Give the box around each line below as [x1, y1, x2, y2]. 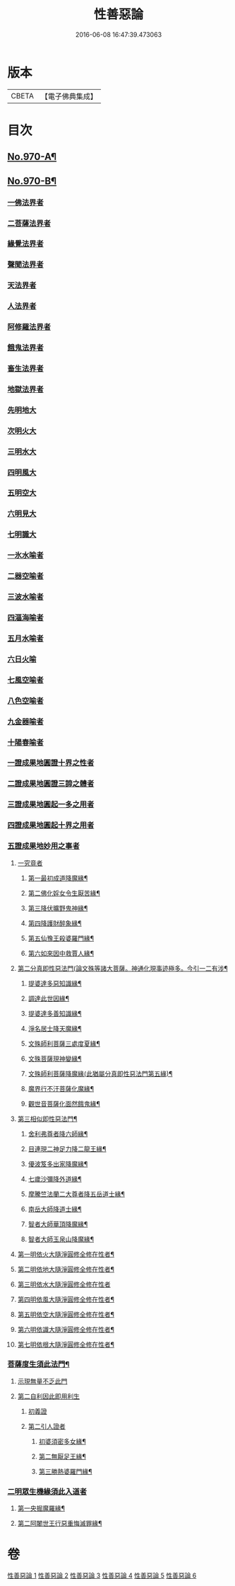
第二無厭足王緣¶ [38, 1452, 86, 1461]
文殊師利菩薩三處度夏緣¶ [28, 1039, 101, 1048]
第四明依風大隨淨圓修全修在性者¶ [17, 1295, 115, 1303]
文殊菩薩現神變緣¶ [28, 1054, 83, 1063]
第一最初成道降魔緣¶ [28, 874, 88, 882]
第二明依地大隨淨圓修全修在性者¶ [17, 1265, 115, 1273]
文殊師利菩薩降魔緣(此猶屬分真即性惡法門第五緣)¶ [28, 1069, 173, 1078]
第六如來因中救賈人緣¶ [28, 949, 95, 957]
